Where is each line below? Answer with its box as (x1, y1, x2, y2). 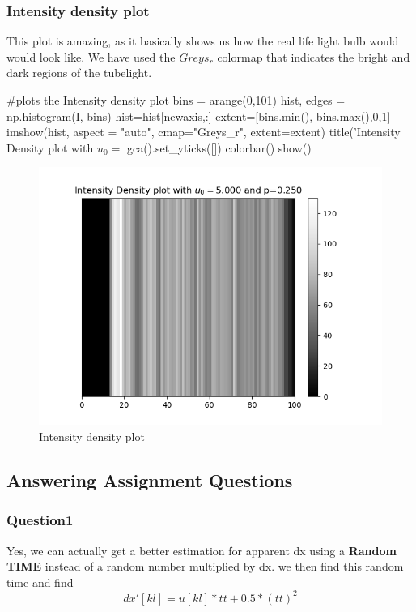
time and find (6, 573, 74, 590)
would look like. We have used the (6, 48, 176, 65)
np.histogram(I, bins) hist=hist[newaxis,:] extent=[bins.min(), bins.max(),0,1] (6, 107, 391, 124)
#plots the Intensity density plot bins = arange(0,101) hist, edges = (6, 92, 346, 108)
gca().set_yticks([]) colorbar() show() (126, 139, 312, 156)
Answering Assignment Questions (6, 467, 293, 492)
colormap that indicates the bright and (217, 48, 410, 65)
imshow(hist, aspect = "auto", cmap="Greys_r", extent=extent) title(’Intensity (6, 123, 401, 140)
